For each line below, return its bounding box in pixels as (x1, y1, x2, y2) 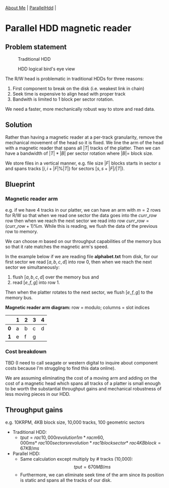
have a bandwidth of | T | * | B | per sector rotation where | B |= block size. (5, 150, 153, 156)
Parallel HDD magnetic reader (5, 23, 132, 34)
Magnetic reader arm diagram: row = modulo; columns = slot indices (5, 304, 150, 310)
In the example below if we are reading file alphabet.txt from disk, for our (5, 253, 158, 259)
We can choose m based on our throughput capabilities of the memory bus (5, 238, 161, 244)
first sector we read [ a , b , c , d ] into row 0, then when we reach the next (5, 259, 152, 265)
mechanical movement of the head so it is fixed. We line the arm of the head (5, 139, 164, 145)
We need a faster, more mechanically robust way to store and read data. (5, 106, 155, 112)
